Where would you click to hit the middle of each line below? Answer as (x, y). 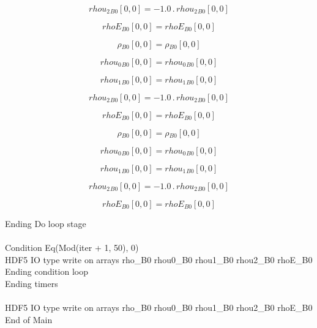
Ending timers (32, 283)
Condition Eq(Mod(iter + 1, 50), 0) (72, 248)
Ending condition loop (47, 271)
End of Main (29, 319)
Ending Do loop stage (46, 223)
